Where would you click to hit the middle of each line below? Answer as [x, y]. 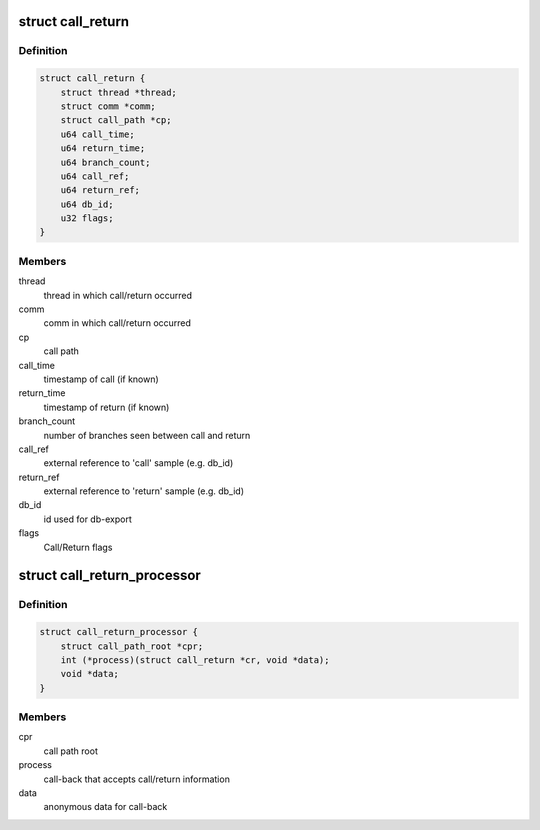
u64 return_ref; [100, 190]
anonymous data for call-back [105, 807]
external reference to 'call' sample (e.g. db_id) [138, 463]
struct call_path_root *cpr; [132, 646]
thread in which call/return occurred [118, 295]
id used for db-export [87, 519]
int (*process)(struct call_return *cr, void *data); [195, 659]
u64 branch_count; [105, 162]
